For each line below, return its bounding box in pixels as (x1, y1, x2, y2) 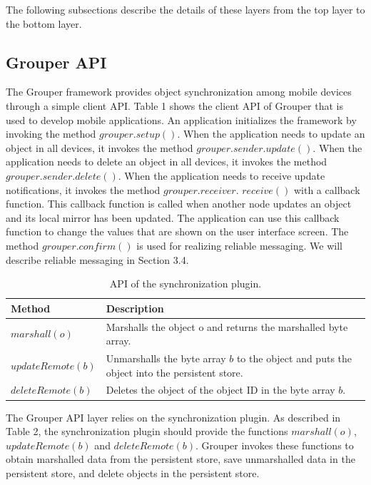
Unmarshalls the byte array (106, 350, 226, 365)
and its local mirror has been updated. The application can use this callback (6, 210, 340, 225)
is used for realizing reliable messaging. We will (136, 238, 342, 252)
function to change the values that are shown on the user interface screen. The (6, 224, 349, 239)
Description (106, 300, 164, 315)
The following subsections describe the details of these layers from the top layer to (6, 2, 365, 16)
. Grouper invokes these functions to (195, 437, 354, 452)
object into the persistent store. (106, 364, 243, 379)
